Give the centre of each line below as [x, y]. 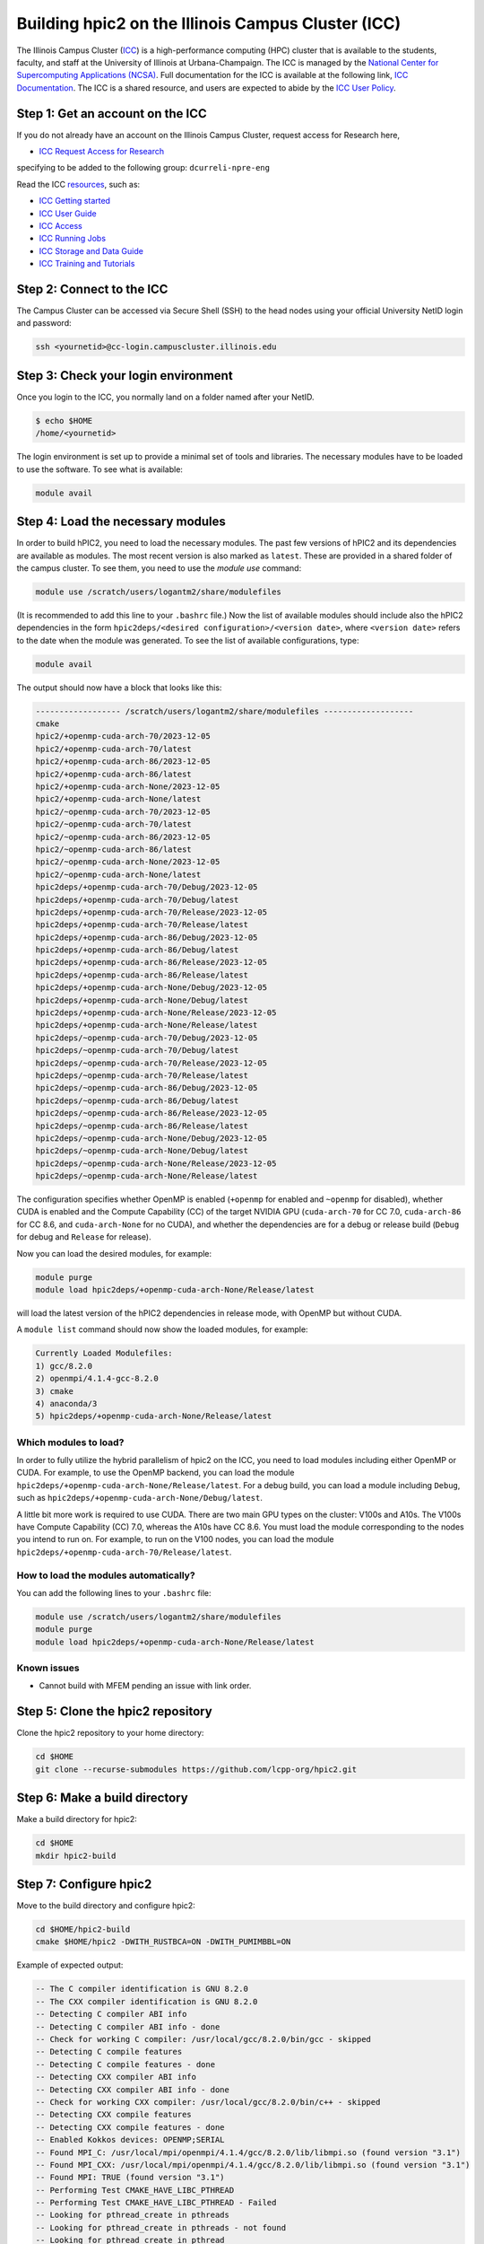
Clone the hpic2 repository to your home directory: [110, 1733]
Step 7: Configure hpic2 [84, 1884]
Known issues [48, 1668]
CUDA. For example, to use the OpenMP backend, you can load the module [156, 1473]
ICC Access [60, 225]
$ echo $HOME [64, 421]
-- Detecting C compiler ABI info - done [128, 2027]
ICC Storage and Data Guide [91, 250]
